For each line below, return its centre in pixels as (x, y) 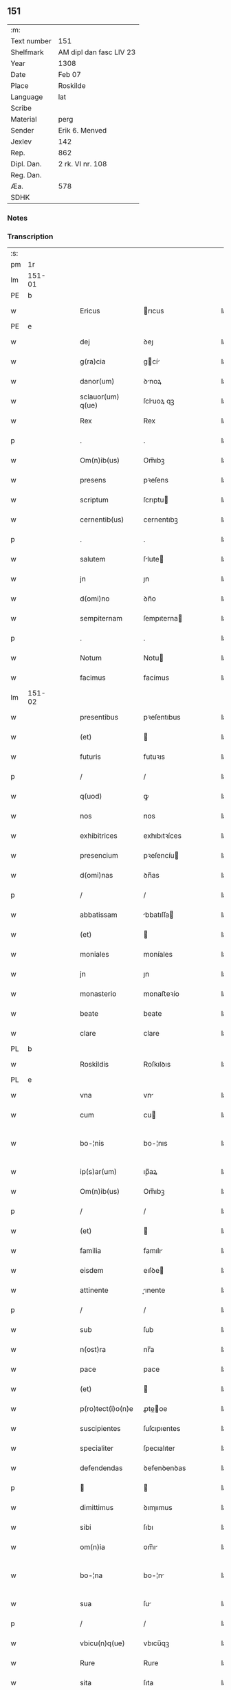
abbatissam (99, 915)
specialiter (97, 1448)
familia (91, 1251)
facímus (156, 678)
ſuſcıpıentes (162, 1429)
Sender (22, 130)
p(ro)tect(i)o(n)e (107, 1409)
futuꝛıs (154, 757)
